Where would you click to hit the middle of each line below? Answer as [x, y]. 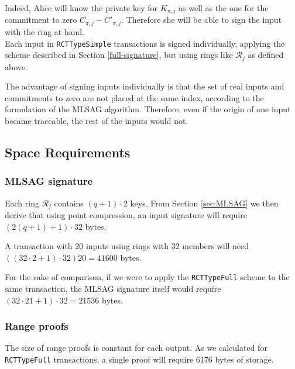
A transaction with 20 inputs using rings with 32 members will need [127, 246]
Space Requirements [68, 152]
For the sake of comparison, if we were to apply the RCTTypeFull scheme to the [147, 277]
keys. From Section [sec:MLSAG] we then [204, 203]
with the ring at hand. [45, 31]
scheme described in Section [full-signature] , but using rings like [119, 55]
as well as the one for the [224, 8]
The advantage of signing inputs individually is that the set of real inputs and [145, 86]
